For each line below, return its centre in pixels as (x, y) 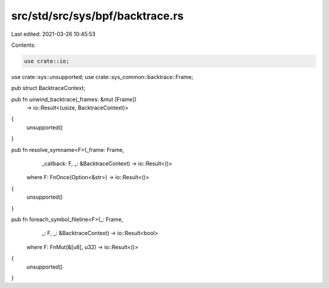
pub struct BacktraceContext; (48, 88)
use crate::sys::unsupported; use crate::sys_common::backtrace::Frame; (102, 77)
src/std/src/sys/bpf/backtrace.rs (97, 16)
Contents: (23, 45)
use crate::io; (47, 61)
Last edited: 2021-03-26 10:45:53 (53, 34)
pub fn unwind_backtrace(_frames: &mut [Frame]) (74, 99)
